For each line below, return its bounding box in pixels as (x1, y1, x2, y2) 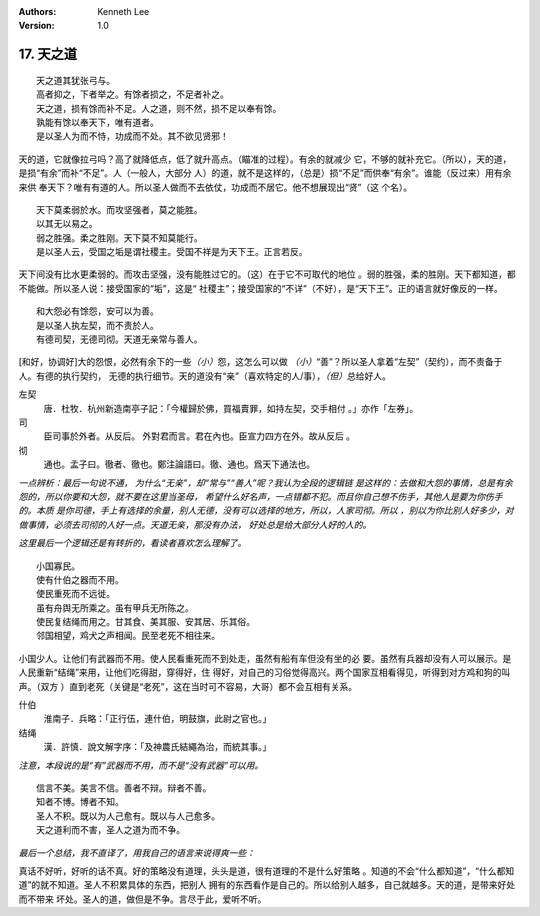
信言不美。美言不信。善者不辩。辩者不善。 (36, 782, 212, 794)
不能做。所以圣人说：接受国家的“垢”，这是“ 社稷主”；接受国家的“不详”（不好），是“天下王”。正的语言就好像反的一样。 (18, 282, 504, 294)
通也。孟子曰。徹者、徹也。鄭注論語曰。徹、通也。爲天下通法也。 (43, 458, 315, 470)
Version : (18, 20, 55, 32)
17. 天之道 (18, 46, 77, 63)
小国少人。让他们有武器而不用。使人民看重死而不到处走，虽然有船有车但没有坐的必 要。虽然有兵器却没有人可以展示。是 (18, 652, 512, 664)
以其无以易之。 (36, 218, 98, 230)
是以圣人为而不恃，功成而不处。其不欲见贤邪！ (36, 131, 229, 142)
